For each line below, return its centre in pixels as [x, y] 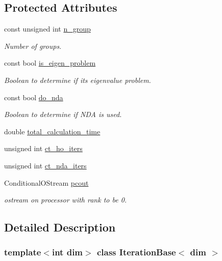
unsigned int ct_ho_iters [43, 148]
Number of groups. [33, 46]
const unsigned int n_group [47, 29]
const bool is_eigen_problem [50, 63]
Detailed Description [60, 227]
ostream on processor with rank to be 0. [66, 200]
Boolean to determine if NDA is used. [63, 114]
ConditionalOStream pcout [46, 182]
